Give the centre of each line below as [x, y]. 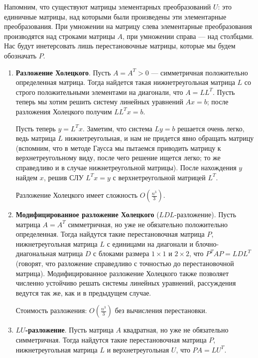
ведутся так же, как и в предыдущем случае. [83, 292]
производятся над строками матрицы [60, 36]
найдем [27, 177]
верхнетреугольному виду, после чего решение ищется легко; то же [118, 158]
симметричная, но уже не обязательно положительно [148, 224]
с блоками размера [121, 253]
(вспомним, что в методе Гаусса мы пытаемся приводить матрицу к [118, 148]
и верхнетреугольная [138, 349]
